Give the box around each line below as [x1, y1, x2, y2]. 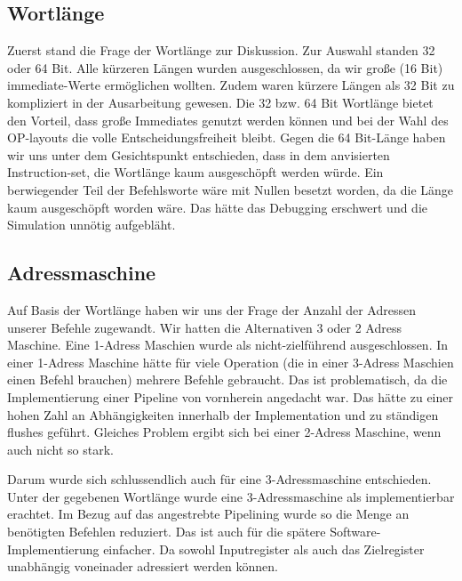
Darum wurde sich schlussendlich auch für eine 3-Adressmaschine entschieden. [7, 470, 432, 488]
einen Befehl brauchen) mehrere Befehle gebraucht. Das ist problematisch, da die [7, 370, 448, 389]
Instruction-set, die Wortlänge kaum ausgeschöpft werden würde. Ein [7, 163, 384, 182]
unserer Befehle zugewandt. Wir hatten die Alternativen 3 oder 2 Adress [7, 318, 402, 336]
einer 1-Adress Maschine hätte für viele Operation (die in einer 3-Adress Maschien [7, 352, 454, 371]
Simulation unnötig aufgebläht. [7, 215, 176, 234]
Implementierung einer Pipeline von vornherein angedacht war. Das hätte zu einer [7, 387, 453, 406]
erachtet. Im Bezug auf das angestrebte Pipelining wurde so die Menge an [7, 504, 410, 523]
